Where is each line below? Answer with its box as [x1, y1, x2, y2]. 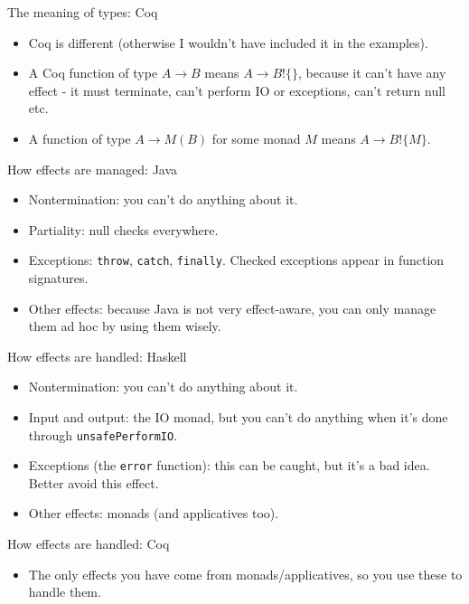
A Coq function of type [28, 63, 158, 82]
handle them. [28, 582, 101, 601]
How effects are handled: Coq [7, 534, 170, 553]
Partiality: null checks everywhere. [28, 220, 219, 239]
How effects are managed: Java [7, 159, 178, 178]
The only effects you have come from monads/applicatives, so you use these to [28, 564, 463, 583]
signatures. [28, 269, 89, 287]
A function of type [28, 128, 131, 147]
